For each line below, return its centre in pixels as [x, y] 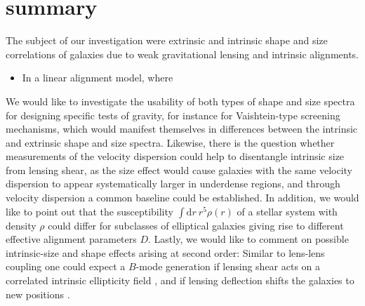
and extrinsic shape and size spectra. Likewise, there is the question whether [170, 142]
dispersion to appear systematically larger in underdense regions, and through [173, 184]
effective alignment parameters [71, 239]
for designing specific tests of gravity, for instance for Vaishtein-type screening [173, 115]
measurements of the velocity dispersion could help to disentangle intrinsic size [175, 156]
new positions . [38, 294]
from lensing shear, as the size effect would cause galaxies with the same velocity [179, 169]
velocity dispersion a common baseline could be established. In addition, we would [182, 198]
